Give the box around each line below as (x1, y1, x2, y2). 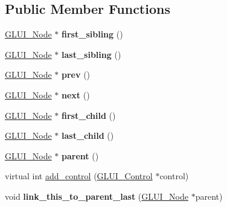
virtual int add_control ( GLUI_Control (5, 170, 153, 182)
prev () (62, 68, 91, 81)
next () (62, 88, 90, 101)
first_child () (62, 109, 116, 121)
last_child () (62, 129, 114, 142)
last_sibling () (62, 48, 121, 60)
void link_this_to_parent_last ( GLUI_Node (5, 189, 188, 202)
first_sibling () (62, 28, 123, 40)
